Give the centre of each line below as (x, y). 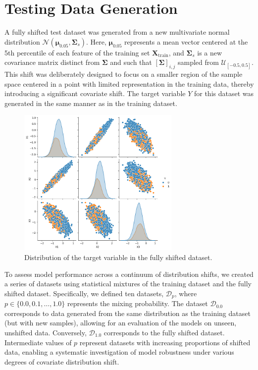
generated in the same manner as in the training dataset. (91, 103)
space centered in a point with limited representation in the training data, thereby (129, 83)
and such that (131, 62)
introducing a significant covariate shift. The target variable (95, 93)
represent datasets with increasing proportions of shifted (165, 342)
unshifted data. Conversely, (46, 332)
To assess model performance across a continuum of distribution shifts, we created (129, 274)
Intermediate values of (38, 342)
